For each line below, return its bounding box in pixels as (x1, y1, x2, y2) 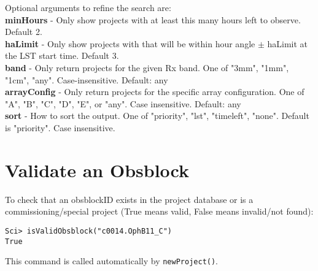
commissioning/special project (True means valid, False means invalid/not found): (5, 205, 314, 218)
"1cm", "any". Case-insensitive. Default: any (5, 73, 168, 86)
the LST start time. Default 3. (5, 49, 119, 62)
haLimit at (267, 37, 308, 50)
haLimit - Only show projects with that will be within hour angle (5, 37, 255, 50)
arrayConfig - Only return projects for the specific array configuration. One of (5, 85, 304, 98)
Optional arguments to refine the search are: (5, 1, 171, 13)
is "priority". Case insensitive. (5, 121, 115, 134)
